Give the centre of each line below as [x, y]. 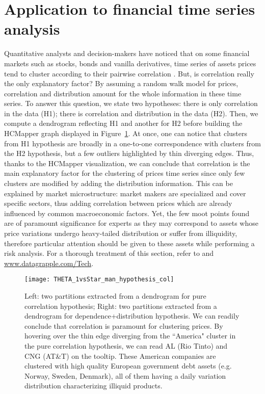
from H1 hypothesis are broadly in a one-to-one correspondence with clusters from [132, 143]
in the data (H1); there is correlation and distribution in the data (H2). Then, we [131, 113]
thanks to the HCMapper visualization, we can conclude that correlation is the [127, 163]
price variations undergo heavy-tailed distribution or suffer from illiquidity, [121, 233]
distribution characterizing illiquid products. [94, 386]
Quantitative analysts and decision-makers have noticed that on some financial [127, 53]
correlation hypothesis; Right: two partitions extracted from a [121, 306]
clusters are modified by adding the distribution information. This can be [118, 183]
